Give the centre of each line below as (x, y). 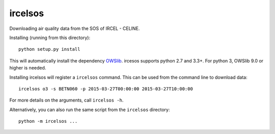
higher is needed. (28, 68)
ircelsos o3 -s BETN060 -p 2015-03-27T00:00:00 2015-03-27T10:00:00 (106, 89)
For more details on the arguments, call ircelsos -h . (66, 100)
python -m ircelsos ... (48, 121)
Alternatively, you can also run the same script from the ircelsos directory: (90, 110)
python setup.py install (49, 49)
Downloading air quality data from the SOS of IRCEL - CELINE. (75, 28)
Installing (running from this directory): (50, 38)
